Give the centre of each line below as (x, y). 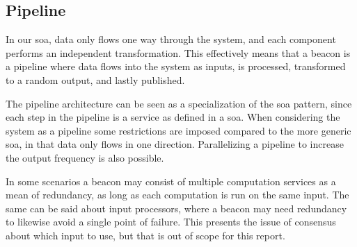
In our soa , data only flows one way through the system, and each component (171, 39)
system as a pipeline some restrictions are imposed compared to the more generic (178, 130)
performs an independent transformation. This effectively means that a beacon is (178, 52)
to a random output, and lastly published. (95, 79)
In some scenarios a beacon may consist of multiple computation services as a (171, 181)
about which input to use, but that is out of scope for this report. (145, 235)
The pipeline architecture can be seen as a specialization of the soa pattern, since (179, 103)
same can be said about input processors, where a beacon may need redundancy (176, 208)
